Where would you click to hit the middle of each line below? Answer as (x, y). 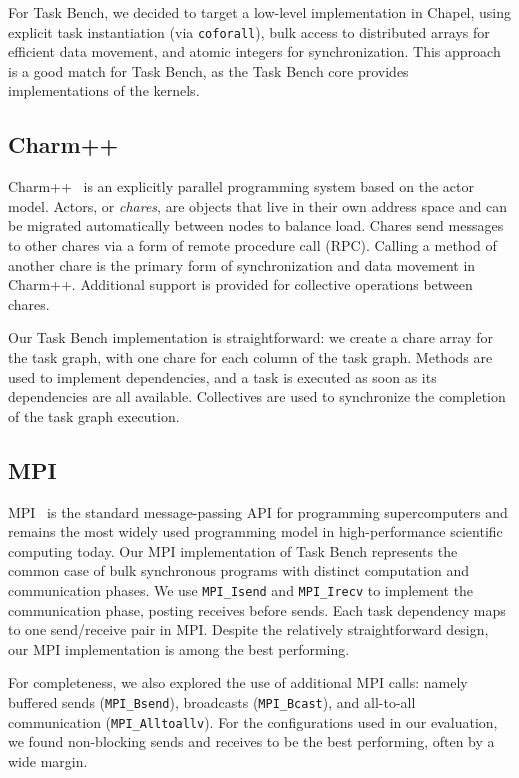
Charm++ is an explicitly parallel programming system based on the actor (241, 186)
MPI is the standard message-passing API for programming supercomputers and (258, 511)
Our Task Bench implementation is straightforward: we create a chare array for (250, 337)
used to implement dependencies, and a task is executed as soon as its (222, 376)
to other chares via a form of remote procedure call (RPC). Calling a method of (252, 245)
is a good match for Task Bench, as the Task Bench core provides (208, 70)
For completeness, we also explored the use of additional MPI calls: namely (238, 682)
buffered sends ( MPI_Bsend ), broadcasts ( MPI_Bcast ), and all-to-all (212, 701)
